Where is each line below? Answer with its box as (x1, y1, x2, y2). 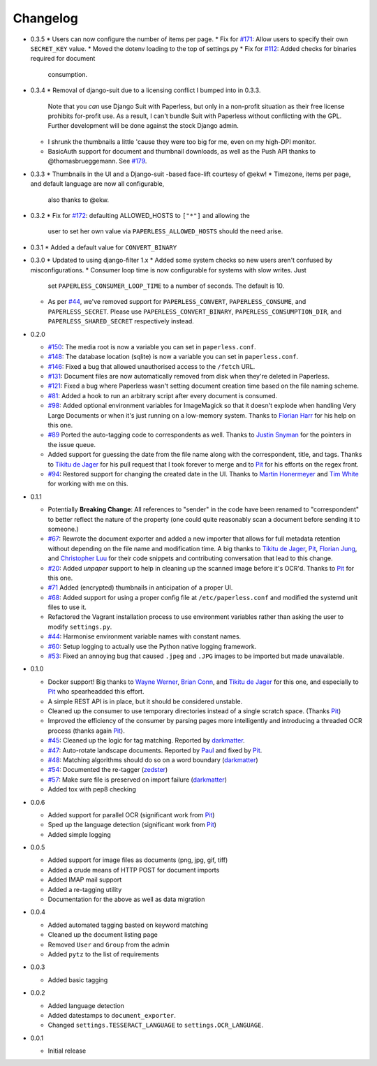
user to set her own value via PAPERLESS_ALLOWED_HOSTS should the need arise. (47, 227, 283, 235)
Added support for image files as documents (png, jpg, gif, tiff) (47, 856, 228, 864)
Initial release (47, 1046, 87, 1055)
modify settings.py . (47, 622, 112, 631)
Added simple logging (47, 830, 111, 838)
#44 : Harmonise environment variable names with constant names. (47, 632, 242, 641)
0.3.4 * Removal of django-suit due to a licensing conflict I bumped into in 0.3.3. (30, 86, 261, 94)
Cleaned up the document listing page (47, 930, 158, 939)
